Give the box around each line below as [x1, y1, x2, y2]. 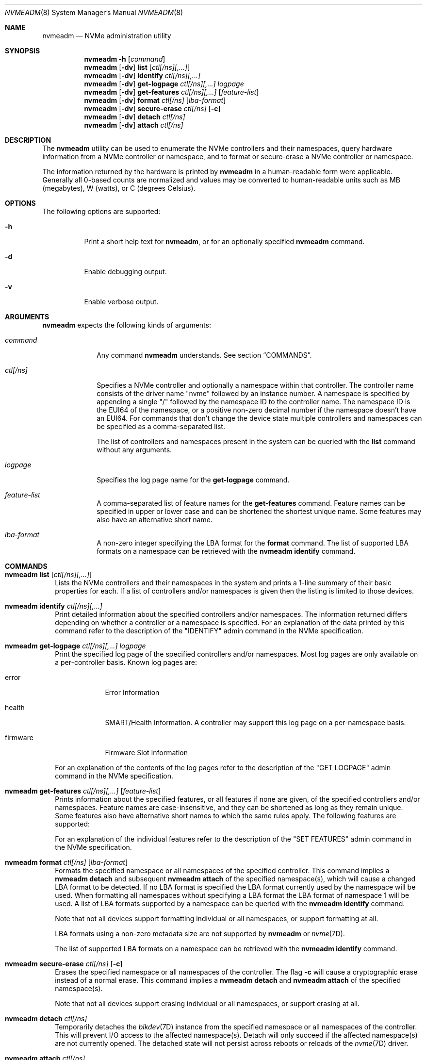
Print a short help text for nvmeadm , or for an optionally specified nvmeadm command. [84, 237, 365, 246]
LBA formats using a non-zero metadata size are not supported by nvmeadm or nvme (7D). [55, 929, 345, 938]
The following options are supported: [42, 207, 161, 215]
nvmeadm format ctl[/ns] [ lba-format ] [5, 858, 128, 866]
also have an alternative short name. [97, 515, 213, 524]
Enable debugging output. [84, 267, 167, 276]
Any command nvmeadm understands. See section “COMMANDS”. [97, 351, 312, 359]
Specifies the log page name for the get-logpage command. [97, 476, 290, 484]
